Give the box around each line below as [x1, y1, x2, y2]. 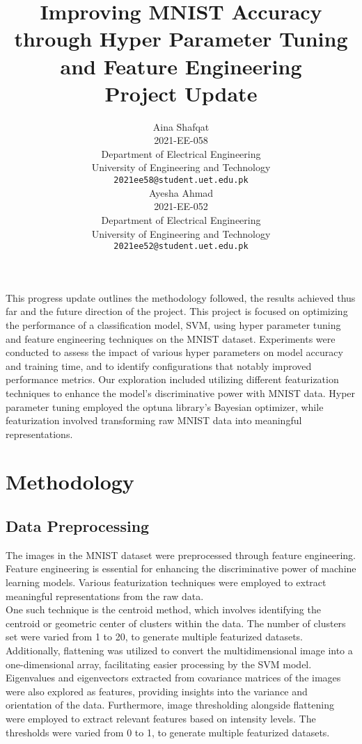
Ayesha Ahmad [148, 185, 214, 200]
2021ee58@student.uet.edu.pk [113, 175, 249, 186]
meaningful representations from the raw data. [6, 588, 204, 603]
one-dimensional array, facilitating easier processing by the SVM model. [6, 656, 312, 671]
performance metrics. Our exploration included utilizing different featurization [6, 372, 339, 387]
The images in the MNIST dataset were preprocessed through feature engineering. [6, 547, 356, 562]
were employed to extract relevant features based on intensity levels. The [6, 711, 316, 725]
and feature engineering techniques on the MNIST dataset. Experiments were [6, 331, 336, 346]
